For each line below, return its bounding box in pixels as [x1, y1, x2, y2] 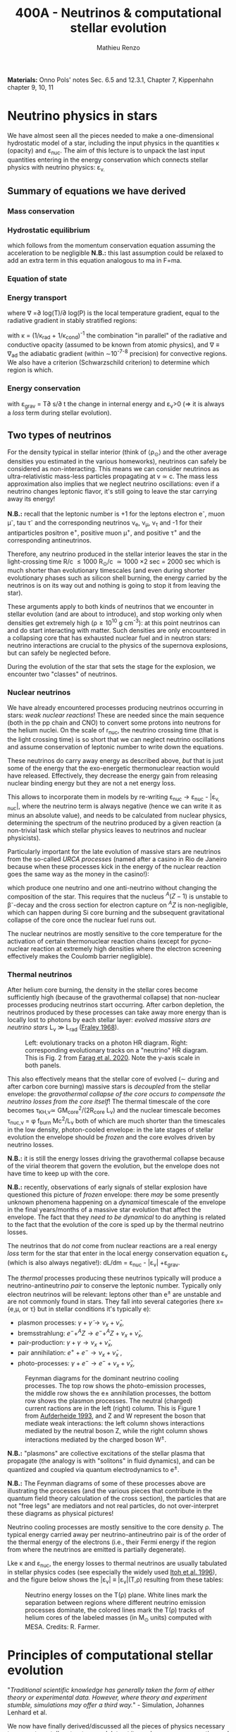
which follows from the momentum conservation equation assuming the [7, 242, 216, 250]
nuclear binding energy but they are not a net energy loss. [7, 779, 176, 788]
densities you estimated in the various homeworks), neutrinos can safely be [7, 457, 227, 465]
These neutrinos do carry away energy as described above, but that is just [7, 757, 224, 765]
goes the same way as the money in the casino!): [7, 870, 149, 878]
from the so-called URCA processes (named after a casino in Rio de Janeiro [7, 855, 228, 863]
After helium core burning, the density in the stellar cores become [7, 985, 199, 994]
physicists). [7, 834, 41, 842]
